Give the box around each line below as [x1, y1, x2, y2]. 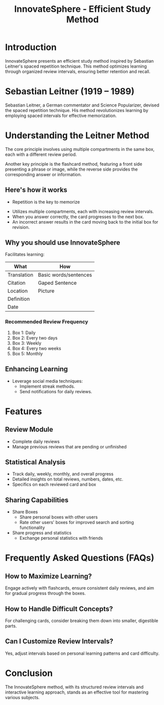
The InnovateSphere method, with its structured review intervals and [5, 684, 144, 690]
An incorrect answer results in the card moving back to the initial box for [12, 219, 159, 225]
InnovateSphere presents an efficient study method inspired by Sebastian [5, 58, 154, 64]
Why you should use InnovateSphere [5, 238, 120, 247]
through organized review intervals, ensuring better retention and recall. [5, 68, 151, 74]
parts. [5, 623, 17, 629]
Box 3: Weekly [12, 340, 42, 346]
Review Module [5, 425, 53, 434]
